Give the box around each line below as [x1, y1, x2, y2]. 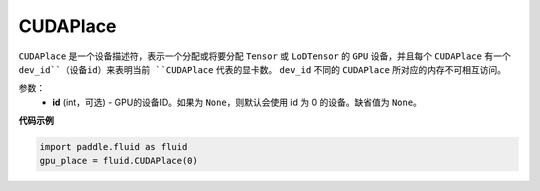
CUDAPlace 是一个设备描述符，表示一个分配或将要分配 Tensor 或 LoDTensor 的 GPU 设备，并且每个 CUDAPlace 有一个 [18, 50, 511, 62]
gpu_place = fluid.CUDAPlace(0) [39, 155, 199, 167]
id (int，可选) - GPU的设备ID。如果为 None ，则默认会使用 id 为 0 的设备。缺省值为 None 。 [52, 96, 422, 108]
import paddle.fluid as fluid [39, 141, 188, 153]
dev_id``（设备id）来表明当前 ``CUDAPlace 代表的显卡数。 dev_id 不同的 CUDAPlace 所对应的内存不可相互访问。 [18, 63, 507, 75]
